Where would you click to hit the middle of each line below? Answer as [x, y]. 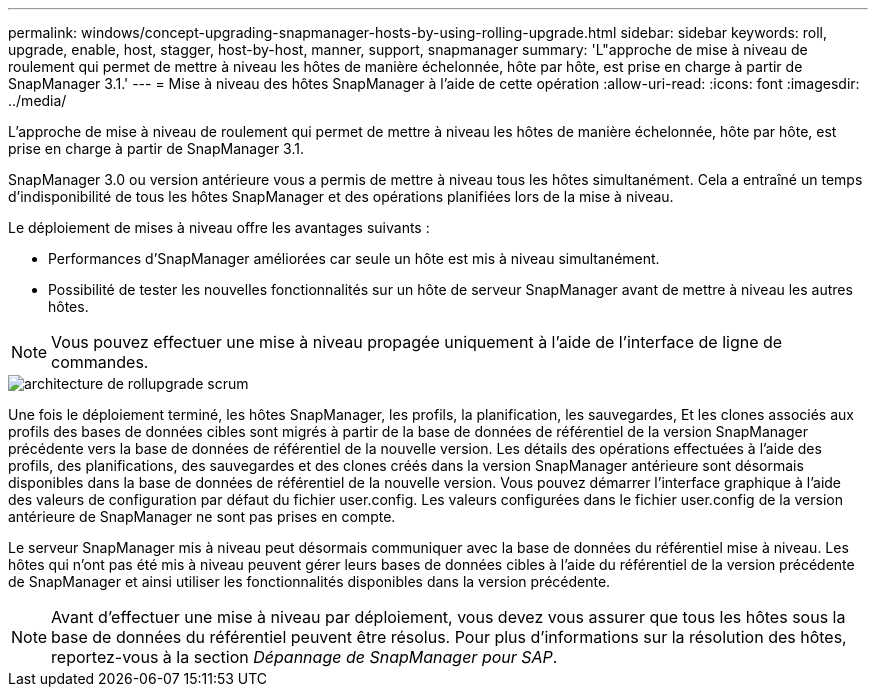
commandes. [100, 362]
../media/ [37, 100]
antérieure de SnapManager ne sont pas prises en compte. [202, 516]
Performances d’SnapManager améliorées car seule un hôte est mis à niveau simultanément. [354, 258]
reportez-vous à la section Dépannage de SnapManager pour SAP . [304, 657]
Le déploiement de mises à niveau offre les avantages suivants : [219, 227]
